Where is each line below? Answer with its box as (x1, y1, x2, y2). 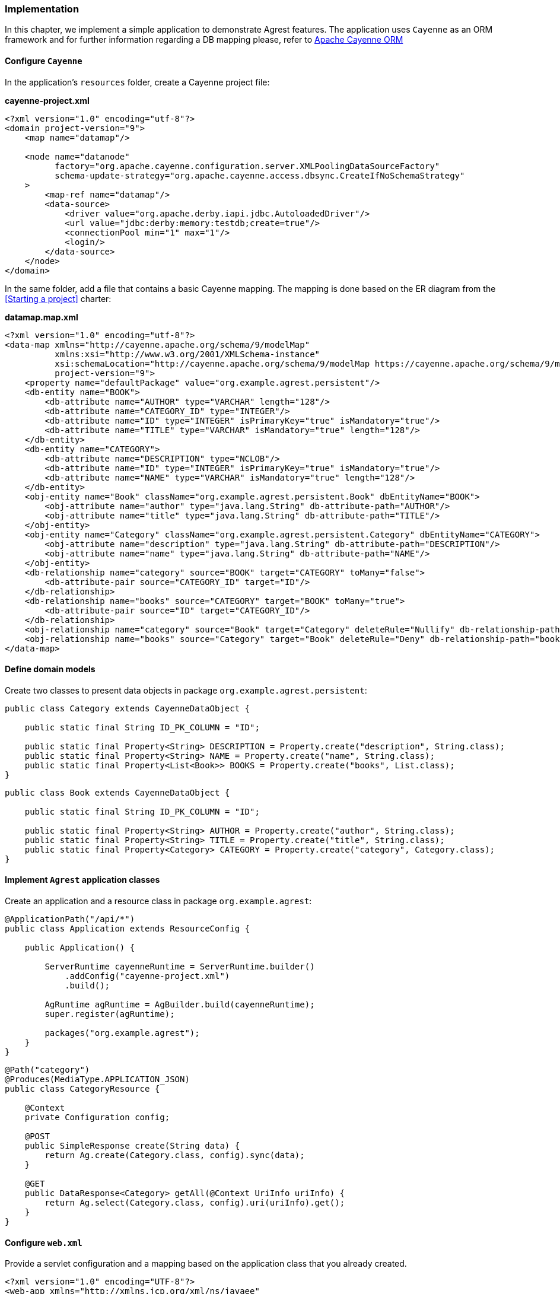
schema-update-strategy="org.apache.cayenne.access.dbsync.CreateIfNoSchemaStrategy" (55, 170, 465, 180)
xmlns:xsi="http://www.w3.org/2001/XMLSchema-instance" (55, 349, 320, 359)
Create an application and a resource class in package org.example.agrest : (5, 896, 312, 907)
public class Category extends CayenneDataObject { (5, 703, 250, 713)
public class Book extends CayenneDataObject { (5, 787, 230, 797)
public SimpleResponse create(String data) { (24, 1141, 240, 1151)
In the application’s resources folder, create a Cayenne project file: (5, 77, 270, 87)
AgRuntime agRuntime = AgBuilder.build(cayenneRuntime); (44, 1000, 315, 1010)
